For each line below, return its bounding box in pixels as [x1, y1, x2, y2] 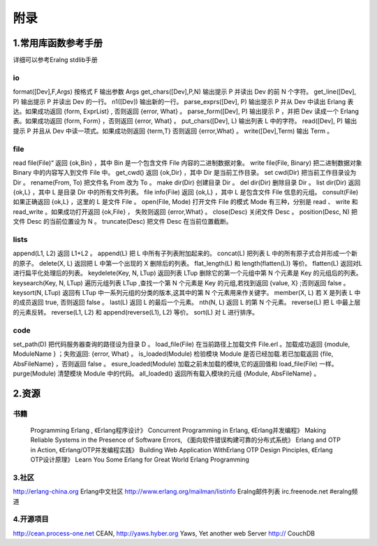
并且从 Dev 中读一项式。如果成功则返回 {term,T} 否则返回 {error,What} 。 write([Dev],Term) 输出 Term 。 [32, 127, 334, 135]
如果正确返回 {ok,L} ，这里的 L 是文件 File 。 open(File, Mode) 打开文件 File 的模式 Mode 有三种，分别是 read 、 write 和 [13, 198, 359, 206]
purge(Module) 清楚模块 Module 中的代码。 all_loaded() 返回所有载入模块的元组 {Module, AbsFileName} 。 [13, 369, 320, 378]
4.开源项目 [13, 515, 49, 524]
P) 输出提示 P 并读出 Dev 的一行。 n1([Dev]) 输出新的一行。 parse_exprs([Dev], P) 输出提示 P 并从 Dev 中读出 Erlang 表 [13, 97, 354, 106]
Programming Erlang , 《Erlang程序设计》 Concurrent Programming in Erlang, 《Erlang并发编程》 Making [30, 426, 326, 435]
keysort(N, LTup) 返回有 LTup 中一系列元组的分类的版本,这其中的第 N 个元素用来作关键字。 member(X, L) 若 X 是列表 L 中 [13, 288, 361, 296]
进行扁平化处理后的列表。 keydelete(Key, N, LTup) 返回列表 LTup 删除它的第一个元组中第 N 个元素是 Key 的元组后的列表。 [13, 269, 362, 278]
